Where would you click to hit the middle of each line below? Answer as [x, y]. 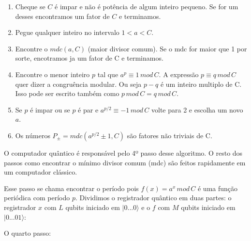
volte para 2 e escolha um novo [197, 109]
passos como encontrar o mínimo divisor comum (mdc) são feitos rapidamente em [125, 162]
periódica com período [37, 198]
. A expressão [179, 74]
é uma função [218, 188]
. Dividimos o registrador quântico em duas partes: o [153, 198]
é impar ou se [50, 109]
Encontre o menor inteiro [52, 74]
